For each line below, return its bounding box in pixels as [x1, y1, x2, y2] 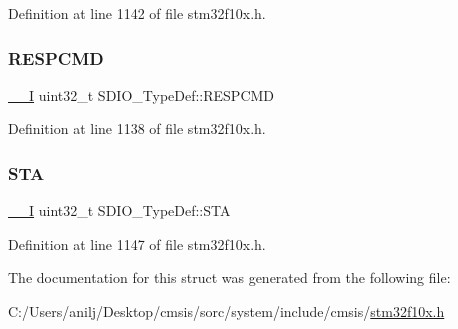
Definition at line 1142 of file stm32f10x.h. [8, 3, 266, 23]
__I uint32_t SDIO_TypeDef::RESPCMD [8, 84, 275, 105]
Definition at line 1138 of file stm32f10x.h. [8, 118, 266, 139]
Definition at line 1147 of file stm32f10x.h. [8, 233, 266, 254]
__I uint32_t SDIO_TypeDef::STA [8, 200, 231, 221]
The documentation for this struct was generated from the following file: [8, 267, 451, 288]
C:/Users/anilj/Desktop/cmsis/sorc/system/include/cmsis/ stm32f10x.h [8, 301, 445, 321]
